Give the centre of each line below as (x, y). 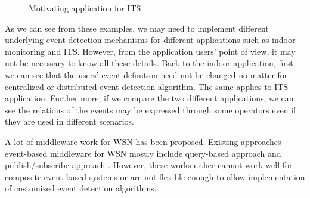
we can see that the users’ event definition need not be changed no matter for (146, 74)
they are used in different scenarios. (69, 121)
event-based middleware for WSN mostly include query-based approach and (143, 153)
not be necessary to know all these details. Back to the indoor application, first (149, 63)
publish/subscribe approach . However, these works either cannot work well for (149, 165)
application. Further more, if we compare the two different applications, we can (149, 98)
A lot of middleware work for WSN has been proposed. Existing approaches (143, 141)
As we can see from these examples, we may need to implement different (137, 28)
